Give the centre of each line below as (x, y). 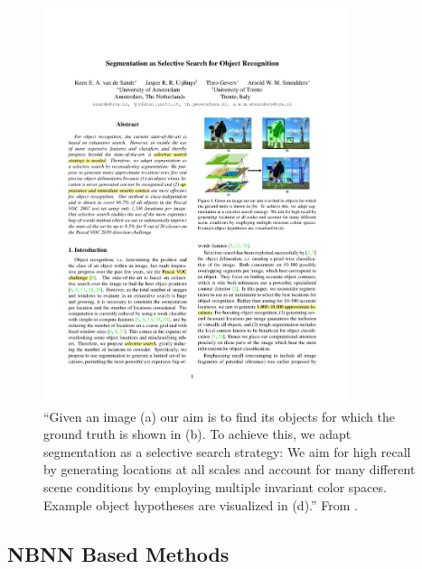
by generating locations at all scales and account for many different (230, 469)
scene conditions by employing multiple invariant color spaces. (215, 487)
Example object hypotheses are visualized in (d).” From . (201, 504)
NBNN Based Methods (118, 553)
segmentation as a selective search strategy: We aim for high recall (227, 451)
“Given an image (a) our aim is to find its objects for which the (219, 416)
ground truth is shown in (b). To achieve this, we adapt (197, 434)
